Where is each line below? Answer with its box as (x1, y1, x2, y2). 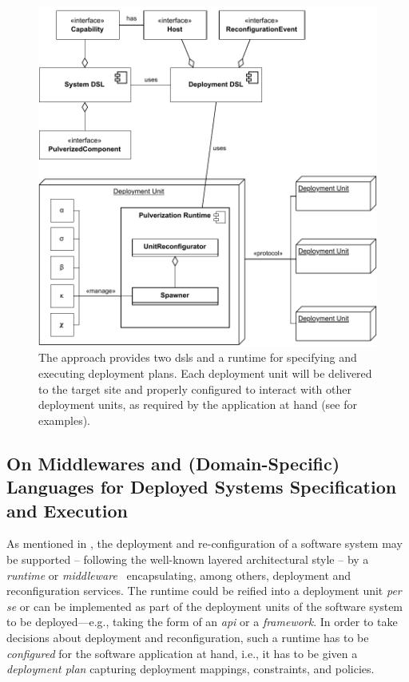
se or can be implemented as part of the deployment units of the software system (6, 597, 403, 614)
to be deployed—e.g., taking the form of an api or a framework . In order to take (6, 613, 398, 630)
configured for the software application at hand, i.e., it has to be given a (6, 644, 358, 661)
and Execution (6, 498, 129, 522)
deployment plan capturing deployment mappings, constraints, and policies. (6, 660, 375, 677)
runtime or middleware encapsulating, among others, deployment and (6, 566, 351, 583)
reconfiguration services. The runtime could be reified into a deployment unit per (6, 582, 402, 599)
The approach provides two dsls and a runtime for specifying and (38, 349, 357, 366)
